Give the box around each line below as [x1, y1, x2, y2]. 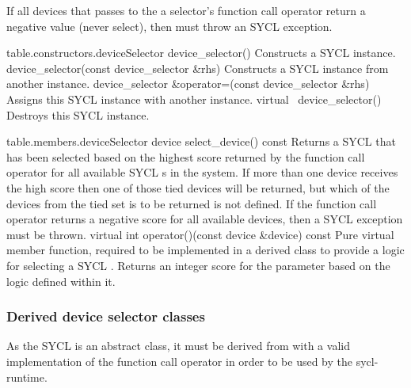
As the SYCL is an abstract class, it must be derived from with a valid [6, 337, 350, 354]
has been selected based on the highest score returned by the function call [6, 148, 365, 165]
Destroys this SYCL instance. [6, 106, 150, 123]
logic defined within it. [6, 272, 116, 289]
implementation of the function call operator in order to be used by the [6, 352, 352, 369]
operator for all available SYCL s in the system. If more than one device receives [6, 164, 398, 181]
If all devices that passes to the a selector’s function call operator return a [6, 2, 366, 18]
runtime [6, 368, 44, 385]
